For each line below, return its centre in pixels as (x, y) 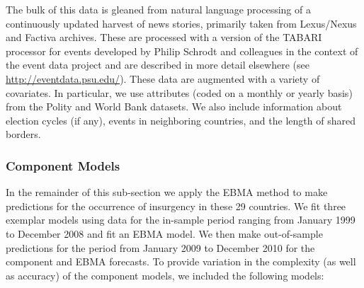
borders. (23, 134)
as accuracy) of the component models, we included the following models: (165, 275)
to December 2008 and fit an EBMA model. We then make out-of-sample (164, 233)
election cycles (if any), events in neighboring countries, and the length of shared (181, 120)
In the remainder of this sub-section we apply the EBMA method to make (167, 192)
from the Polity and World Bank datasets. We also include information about (174, 106)
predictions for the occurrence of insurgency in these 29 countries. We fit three (176, 206)
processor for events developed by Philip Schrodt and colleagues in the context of (182, 51)
